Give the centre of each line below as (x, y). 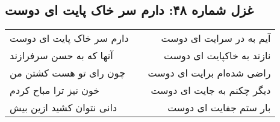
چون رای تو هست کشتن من (68, 73)
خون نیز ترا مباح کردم (55, 90)
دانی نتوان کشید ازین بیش (64, 108)
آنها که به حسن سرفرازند (61, 56)
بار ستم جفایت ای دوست (219, 108)
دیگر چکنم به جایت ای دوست (211, 90)
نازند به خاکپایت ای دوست (217, 56)
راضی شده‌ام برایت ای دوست (209, 73)
